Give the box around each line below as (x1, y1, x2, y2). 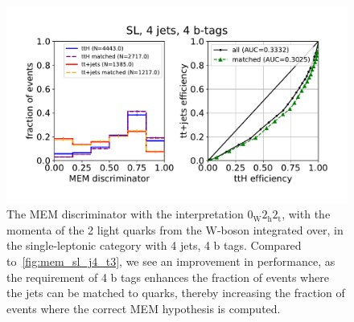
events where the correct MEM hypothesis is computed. (6, 300, 281, 316)
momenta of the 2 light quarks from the (6, 221, 202, 238)
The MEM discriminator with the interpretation (6, 206, 244, 222)
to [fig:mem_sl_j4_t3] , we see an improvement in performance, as (6, 253, 335, 270)
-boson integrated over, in (216, 221, 344, 238)
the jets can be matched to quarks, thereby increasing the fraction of (6, 284, 345, 301)
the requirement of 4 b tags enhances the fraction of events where (6, 268, 329, 285)
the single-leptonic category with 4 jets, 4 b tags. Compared (6, 237, 302, 254)
